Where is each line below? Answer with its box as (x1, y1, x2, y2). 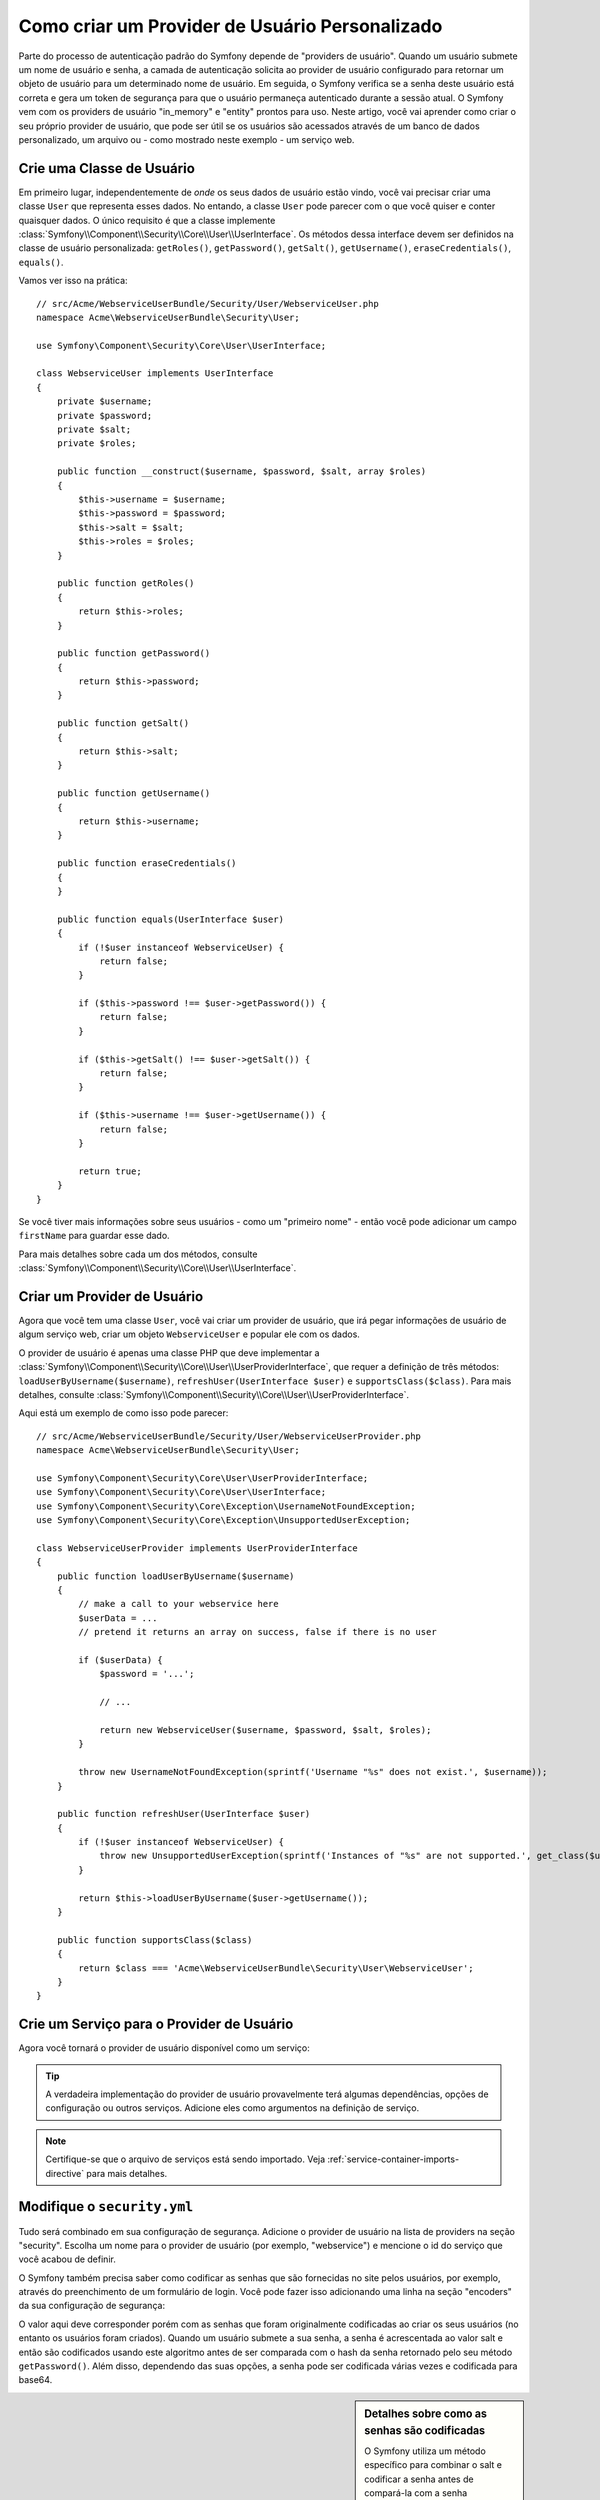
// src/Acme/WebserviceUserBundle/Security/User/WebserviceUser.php (36, 298, 379, 309)
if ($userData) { (78, 1654, 164, 1665)
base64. (18, 2374, 53, 2386)
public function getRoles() (56, 578, 195, 589)
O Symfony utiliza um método (364, 2445, 487, 2457)
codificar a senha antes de (364, 2473, 474, 2485)
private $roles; (56, 438, 137, 449)
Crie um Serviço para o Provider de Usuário (18, 2016, 294, 2033)
